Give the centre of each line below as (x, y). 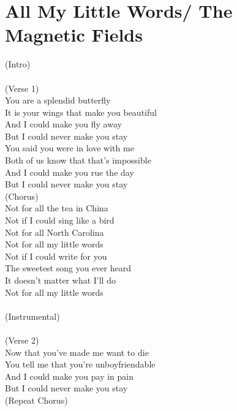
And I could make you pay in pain (70, 376)
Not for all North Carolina (55, 232)
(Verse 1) (22, 88)
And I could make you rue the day (70, 172)
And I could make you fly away (63, 124)
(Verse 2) (22, 340)
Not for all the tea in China (57, 208)
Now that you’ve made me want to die (77, 352)
